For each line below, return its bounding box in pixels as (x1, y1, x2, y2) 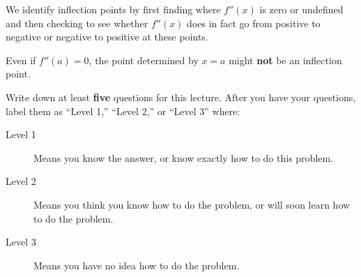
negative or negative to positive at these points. (6, 29, 208, 44)
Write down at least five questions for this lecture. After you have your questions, (6, 89, 356, 104)
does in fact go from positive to (187, 15, 321, 30)
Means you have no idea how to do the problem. (33, 257, 240, 272)
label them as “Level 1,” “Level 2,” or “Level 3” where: (6, 103, 240, 118)
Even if (6, 52, 36, 67)
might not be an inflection (229, 52, 342, 67)
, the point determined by (89, 52, 199, 67)
